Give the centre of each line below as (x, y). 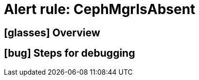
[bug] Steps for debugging (70, 53)
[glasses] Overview (52, 32)
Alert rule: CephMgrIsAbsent (100, 9)
